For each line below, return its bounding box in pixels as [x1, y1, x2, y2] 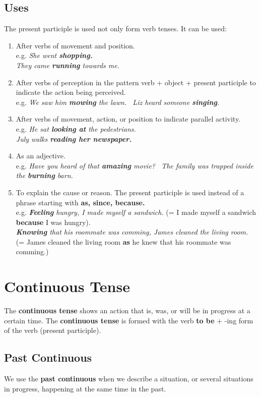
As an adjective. [16, 150, 66, 161]
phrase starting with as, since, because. [16, 197, 145, 207]
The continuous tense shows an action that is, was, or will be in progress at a [4, 305, 250, 316]
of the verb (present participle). [4, 325, 101, 335]
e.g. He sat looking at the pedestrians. [16, 123, 136, 134]
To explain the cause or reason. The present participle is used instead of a [16, 187, 244, 197]
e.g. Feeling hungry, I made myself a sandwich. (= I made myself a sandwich [16, 207, 256, 217]
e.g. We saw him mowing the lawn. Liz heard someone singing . [16, 96, 220, 107]
